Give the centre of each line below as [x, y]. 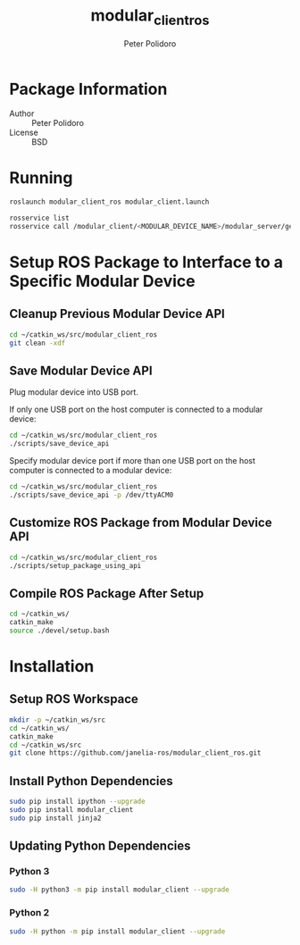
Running [41, 178]
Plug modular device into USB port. [74, 392]
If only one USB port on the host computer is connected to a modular [136, 410]
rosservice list [39, 218]
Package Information [88, 89]
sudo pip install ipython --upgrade [77, 802]
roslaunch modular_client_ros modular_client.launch [109, 202]
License [24, 133]
